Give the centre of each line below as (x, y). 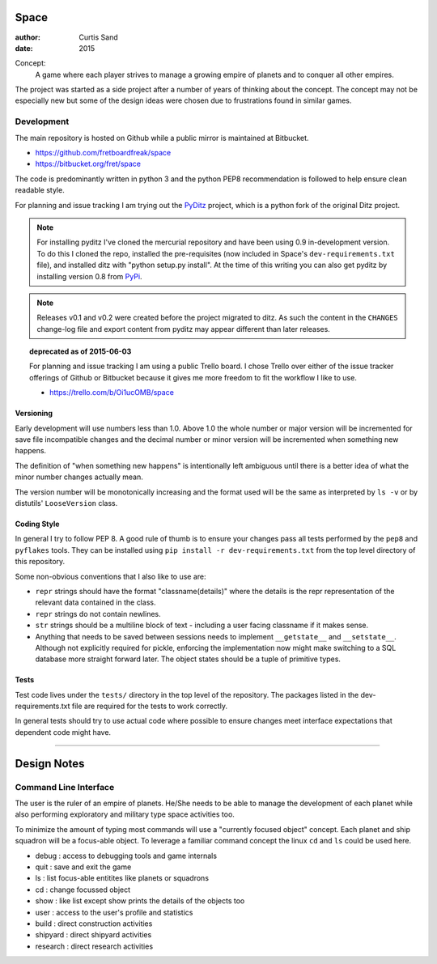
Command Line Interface (65, 787)
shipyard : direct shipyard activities (93, 935)
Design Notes (50, 764)
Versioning (34, 414)
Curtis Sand (98, 37)
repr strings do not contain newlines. (98, 614)
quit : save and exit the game (83, 867)
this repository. (40, 562)
